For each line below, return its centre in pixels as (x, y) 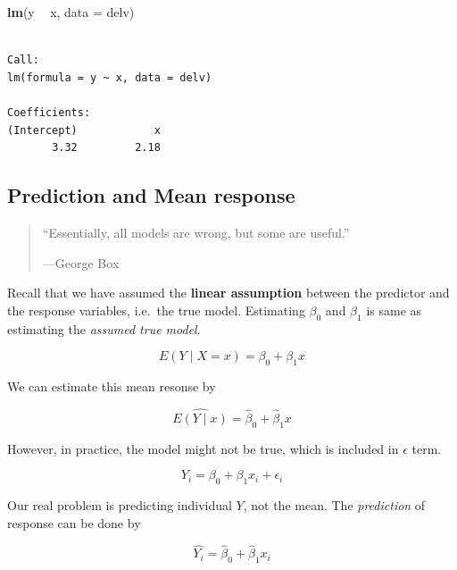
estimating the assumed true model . (104, 328)
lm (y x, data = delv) (71, 12)
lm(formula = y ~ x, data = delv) (110, 77)
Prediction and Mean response (151, 195)
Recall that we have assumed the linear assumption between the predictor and (228, 293)
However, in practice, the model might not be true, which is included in (203, 448)
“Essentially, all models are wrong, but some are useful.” (196, 232)
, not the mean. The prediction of (334, 504)
